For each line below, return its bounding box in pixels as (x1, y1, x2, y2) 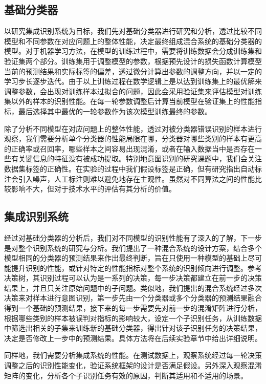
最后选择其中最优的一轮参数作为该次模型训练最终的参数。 (18, 105, 212, 116)
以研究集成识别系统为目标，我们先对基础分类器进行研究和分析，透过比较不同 (4, 26, 262, 36)
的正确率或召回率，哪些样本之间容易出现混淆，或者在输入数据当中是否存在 (4, 143, 255, 154)
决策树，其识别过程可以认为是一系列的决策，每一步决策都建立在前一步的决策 (4, 272, 262, 283)
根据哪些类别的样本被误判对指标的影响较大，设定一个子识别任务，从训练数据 (4, 312, 262, 323)
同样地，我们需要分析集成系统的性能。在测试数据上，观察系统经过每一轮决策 (4, 350, 262, 360)
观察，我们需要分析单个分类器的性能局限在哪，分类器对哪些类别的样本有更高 (4, 133, 262, 144)
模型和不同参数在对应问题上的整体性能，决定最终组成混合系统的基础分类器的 (4, 35, 262, 46)
